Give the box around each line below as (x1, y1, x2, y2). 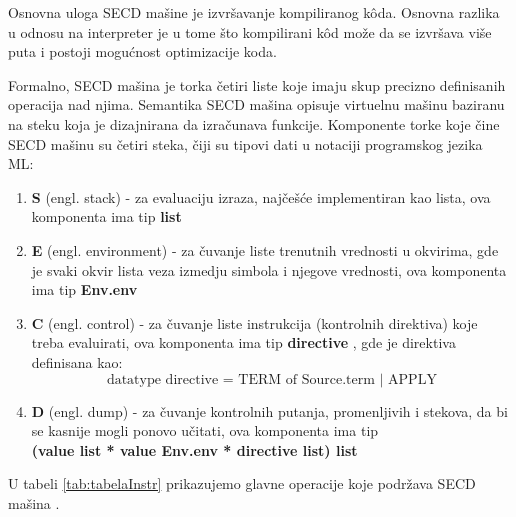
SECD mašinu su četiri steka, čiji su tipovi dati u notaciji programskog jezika (8, 133, 483, 154)
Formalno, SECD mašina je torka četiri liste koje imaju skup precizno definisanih (8, 74, 506, 95)
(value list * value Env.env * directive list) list (31, 439, 358, 460)
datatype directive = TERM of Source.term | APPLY (106, 372, 437, 387)
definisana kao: (31, 351, 123, 372)
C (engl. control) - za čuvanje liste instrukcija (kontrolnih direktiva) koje (31, 312, 478, 333)
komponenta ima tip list (31, 206, 182, 227)
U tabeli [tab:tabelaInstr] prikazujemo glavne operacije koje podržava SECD (8, 473, 476, 494)
